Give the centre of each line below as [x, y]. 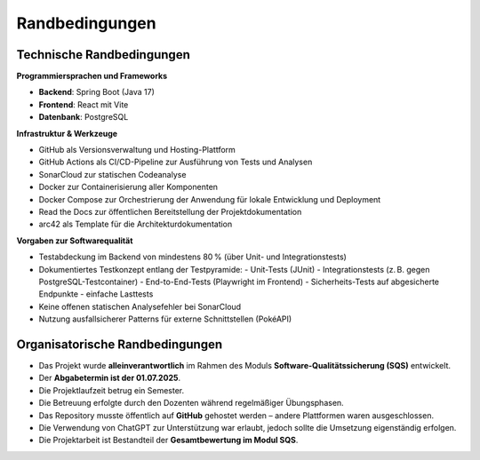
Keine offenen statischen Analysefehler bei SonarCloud [140, 306]
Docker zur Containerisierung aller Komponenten [128, 187]
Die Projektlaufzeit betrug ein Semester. [112, 390]
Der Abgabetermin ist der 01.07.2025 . [110, 378]
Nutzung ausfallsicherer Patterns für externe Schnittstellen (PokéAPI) [165, 319]
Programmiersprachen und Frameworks [92, 76]
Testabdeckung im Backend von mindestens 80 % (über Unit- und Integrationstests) [192, 257]
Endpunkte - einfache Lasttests [96, 294]
